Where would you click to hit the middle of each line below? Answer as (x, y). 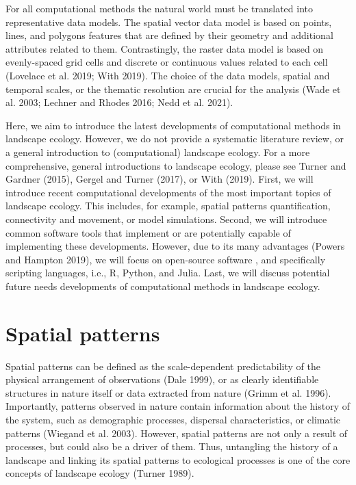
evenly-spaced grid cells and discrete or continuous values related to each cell (167, 62)
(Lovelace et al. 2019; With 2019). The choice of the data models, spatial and (168, 75)
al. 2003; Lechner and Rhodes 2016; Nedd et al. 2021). (119, 102)
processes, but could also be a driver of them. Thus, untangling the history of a (172, 446)
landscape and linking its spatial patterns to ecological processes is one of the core (178, 459)
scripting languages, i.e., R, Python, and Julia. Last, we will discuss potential (168, 273)
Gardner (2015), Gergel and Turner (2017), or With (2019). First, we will (160, 179)
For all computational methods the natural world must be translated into (160, 8)
